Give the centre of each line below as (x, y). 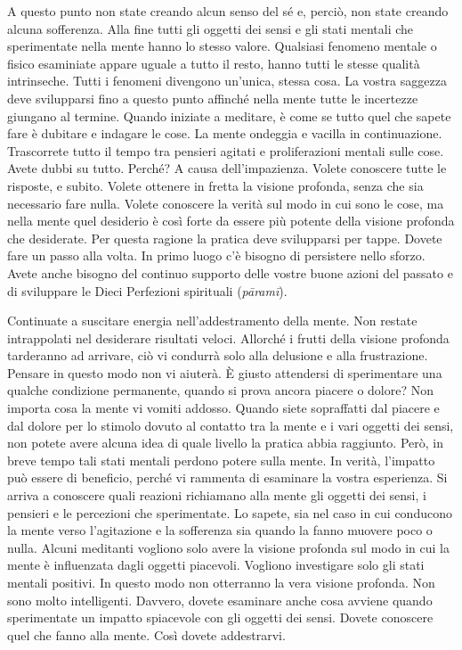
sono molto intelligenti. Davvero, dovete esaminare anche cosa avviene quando (220, 600)
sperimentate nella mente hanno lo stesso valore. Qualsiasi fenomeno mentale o (222, 46)
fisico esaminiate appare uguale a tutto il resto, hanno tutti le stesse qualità (214, 63)
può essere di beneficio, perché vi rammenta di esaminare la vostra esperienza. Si (227, 477)
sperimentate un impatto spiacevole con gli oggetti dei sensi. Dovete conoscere (220, 617)
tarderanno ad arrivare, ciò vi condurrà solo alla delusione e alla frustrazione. (218, 355)
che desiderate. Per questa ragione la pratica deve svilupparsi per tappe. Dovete (225, 238)
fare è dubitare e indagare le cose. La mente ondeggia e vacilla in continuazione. (225, 133)
